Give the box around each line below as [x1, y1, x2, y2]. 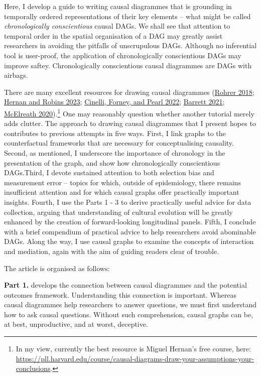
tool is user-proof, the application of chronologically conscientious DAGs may [4, 50, 241, 60]
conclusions [16, 363, 51, 373]
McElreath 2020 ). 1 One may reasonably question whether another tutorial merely [4, 106, 254, 118]
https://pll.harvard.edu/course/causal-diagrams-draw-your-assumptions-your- [16, 353, 254, 363]
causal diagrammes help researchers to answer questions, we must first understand [4, 299, 257, 310]
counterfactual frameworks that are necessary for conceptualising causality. [4, 138, 234, 148]
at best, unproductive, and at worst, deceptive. [4, 319, 148, 329]
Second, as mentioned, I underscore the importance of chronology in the [4, 147, 225, 158]
